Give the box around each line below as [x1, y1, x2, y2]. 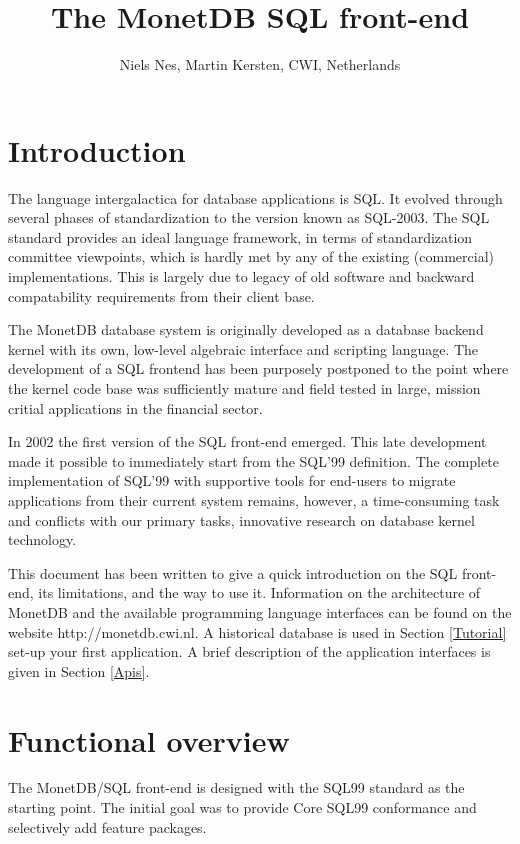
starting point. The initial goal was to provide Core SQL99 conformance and [8, 797, 477, 818]
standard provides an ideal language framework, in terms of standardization [8, 226, 473, 247]
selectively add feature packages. [8, 816, 207, 837]
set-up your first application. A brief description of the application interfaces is [8, 641, 491, 662]
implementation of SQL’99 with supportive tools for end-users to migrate [8, 470, 456, 491]
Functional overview [8, 719, 290, 760]
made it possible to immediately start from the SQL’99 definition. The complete [8, 450, 499, 471]
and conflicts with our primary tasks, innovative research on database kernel [8, 509, 475, 530]
